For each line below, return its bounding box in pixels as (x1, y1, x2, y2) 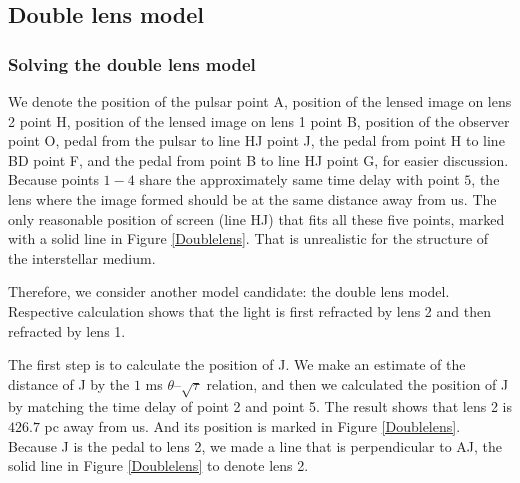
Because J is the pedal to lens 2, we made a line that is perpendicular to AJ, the (8, 435, 503, 456)
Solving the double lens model (8, 51, 256, 76)
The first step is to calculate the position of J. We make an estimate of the (8, 354, 466, 375)
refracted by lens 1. (8, 320, 126, 341)
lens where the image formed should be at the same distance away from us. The (8, 188, 497, 209)
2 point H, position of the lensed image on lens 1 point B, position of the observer (8, 110, 510, 131)
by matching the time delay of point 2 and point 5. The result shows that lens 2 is (8, 396, 513, 417)
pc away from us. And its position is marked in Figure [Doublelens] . (44, 416, 461, 437)
